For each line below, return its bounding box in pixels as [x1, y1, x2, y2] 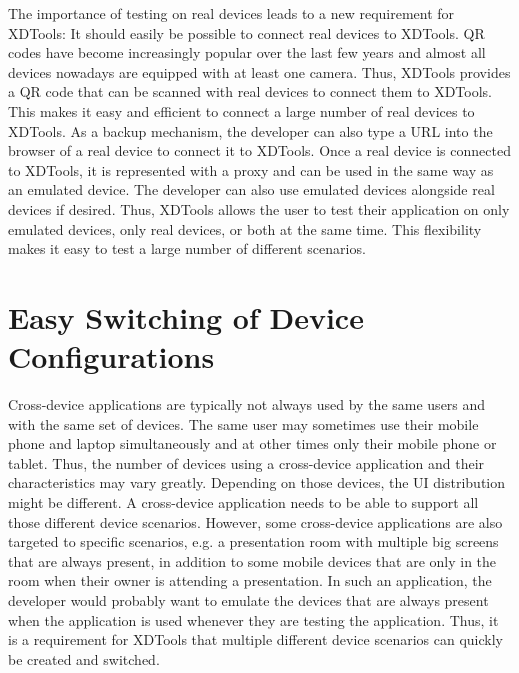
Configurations [8, 336, 215, 377]
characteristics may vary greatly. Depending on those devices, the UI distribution [8, 472, 505, 493]
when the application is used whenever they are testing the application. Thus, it [8, 609, 499, 630]
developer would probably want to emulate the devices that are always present [8, 589, 489, 610]
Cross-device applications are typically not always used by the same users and [8, 394, 486, 415]
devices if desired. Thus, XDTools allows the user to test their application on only [8, 198, 510, 219]
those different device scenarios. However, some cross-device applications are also [8, 511, 503, 532]
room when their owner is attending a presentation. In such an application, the [8, 570, 492, 591]
